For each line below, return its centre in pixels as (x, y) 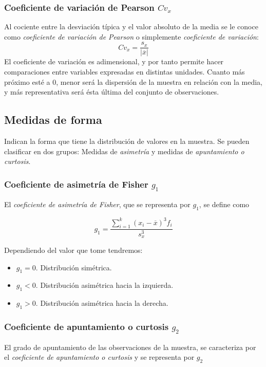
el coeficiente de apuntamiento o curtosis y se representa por (99, 357)
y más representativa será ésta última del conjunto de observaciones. (112, 92)
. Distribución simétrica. (74, 267)
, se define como (224, 204)
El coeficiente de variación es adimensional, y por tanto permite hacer (114, 61)
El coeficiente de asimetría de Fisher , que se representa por (97, 204)
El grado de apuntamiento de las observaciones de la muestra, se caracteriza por (130, 347)
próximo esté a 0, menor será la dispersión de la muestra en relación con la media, (134, 81)
